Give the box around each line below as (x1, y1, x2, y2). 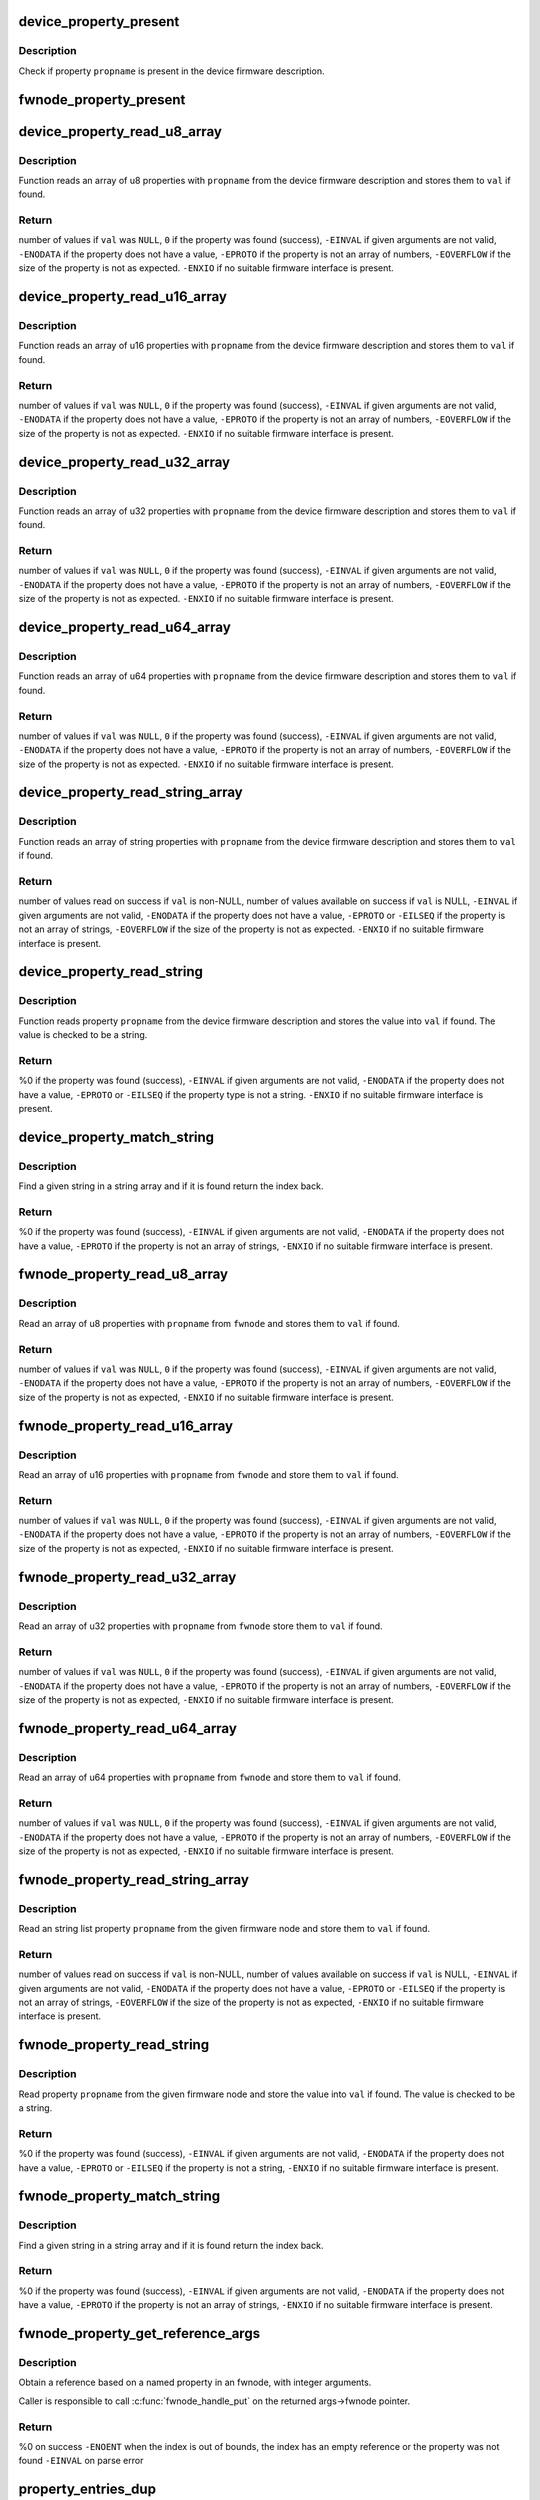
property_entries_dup (18, 2481, 157, 2498)
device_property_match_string (18, 1128, 215, 1145)
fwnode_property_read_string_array (18, 1871, 250, 1888)
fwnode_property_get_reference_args (18, 2325, 260, 2342)
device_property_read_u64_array (18, 619, 232, 635)
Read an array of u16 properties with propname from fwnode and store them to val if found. (18, 1468, 399, 1480)
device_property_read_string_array (18, 784, 244, 801)
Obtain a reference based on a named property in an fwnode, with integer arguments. (18, 2376, 372, 2389)
